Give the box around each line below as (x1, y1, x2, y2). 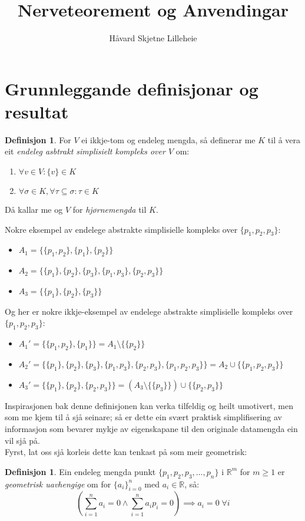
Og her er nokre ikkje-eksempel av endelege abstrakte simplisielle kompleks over (5, 305, 293, 317)
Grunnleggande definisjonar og (5, 76, 258, 100)
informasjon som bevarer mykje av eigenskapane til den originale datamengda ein (5, 422, 298, 434)
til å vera (267, 133, 301, 146)
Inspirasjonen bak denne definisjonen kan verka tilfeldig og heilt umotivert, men (5, 399, 294, 411)
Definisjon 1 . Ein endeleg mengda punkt (5, 465, 156, 477)
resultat (5, 99, 69, 123)
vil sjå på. (5, 434, 40, 446)
